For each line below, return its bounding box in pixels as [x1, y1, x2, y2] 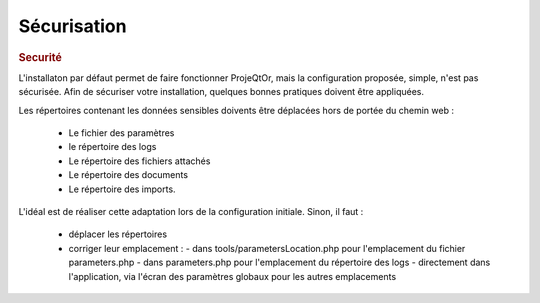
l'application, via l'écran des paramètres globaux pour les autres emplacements [68, 270, 397, 282]
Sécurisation [18, 15, 127, 37]
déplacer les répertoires [68, 228, 168, 240]
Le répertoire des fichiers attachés [68, 155, 211, 167]
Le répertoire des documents [68, 169, 189, 181]
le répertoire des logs [68, 141, 157, 153]
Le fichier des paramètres [68, 126, 175, 139]
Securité [18, 50, 62, 64]
